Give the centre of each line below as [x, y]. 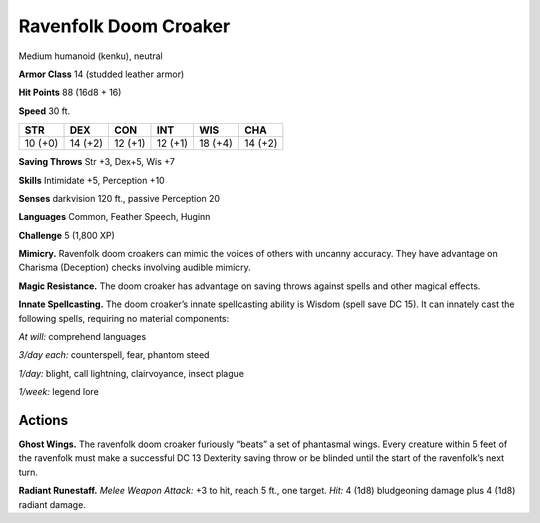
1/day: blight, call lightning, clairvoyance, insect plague [131, 373]
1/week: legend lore [58, 392]
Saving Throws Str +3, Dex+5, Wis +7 [96, 162]
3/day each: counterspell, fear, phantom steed [114, 355]
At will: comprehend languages [82, 337]
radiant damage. [52, 504]
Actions [43, 420]
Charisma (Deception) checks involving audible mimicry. [135, 267]
